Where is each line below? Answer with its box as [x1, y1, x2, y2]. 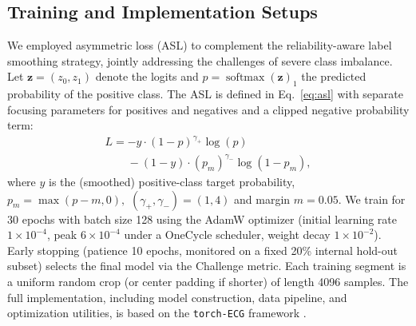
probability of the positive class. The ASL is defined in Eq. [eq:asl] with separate [7, 85, 404, 102]
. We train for [338, 190, 406, 207]
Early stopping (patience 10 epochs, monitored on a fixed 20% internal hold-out [7, 241, 398, 258]
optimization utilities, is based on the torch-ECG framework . [7, 304, 307, 321]
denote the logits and [95, 68, 199, 85]
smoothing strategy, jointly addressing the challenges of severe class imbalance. [7, 52, 393, 69]
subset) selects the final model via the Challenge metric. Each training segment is [7, 257, 406, 274]
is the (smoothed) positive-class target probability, [49, 173, 295, 190]
